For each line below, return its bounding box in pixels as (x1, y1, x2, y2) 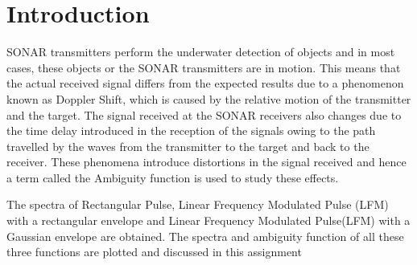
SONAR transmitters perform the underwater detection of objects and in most (6, 43, 395, 60)
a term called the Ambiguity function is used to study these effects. (6, 169, 339, 185)
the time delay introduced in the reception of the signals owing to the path (6, 122, 376, 139)
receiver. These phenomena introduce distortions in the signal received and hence (6, 153, 407, 170)
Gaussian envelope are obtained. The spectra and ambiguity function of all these (6, 227, 404, 244)
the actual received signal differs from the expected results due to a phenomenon (6, 75, 404, 92)
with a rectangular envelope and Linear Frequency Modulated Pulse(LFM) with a (6, 212, 411, 229)
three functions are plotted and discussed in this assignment (6, 243, 302, 260)
